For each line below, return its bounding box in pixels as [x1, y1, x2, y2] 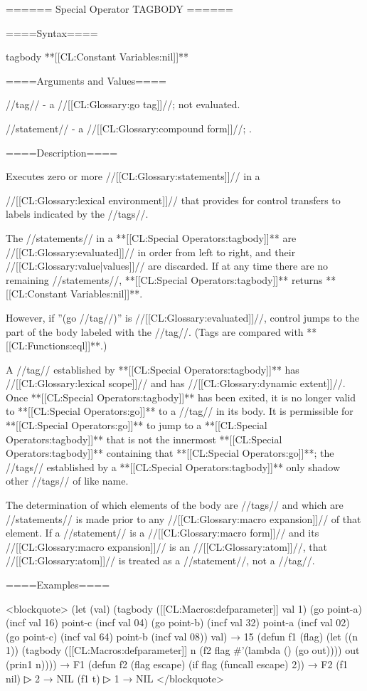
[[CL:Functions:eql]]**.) [6, 338, 107, 353]
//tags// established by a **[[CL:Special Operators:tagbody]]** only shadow [6, 459, 341, 474]
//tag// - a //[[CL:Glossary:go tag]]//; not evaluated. [6, 97, 240, 112]
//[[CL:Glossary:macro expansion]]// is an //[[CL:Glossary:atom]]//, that [6, 539, 327, 554]
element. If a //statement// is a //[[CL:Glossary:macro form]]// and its [6, 525, 319, 540]
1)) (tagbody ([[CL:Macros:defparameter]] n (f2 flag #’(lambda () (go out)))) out [6, 643, 360, 658]
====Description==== [6, 144, 118, 159]
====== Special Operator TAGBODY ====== [6, 1, 233, 16]
